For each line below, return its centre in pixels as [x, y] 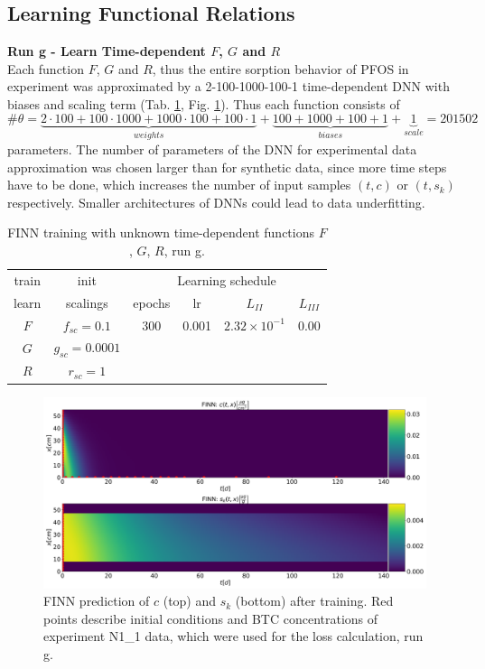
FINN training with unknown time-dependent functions [161, 232]
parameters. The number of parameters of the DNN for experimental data [212, 149]
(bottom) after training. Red [314, 601]
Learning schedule [227, 279]
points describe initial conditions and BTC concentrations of [211, 618]
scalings [87, 302]
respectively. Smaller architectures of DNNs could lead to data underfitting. [216, 202]
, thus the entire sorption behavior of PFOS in [280, 68]
